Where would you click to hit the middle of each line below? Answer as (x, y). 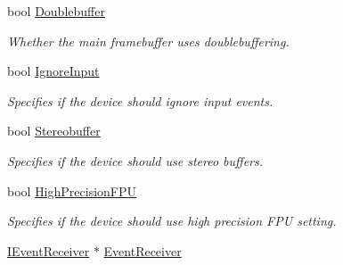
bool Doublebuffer (56, 11)
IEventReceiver (49, 250)
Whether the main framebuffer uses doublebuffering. (148, 41)
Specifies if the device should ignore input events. (140, 100)
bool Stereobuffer (54, 131)
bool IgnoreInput (53, 71)
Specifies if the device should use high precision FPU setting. (172, 221)
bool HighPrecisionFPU (72, 190)
